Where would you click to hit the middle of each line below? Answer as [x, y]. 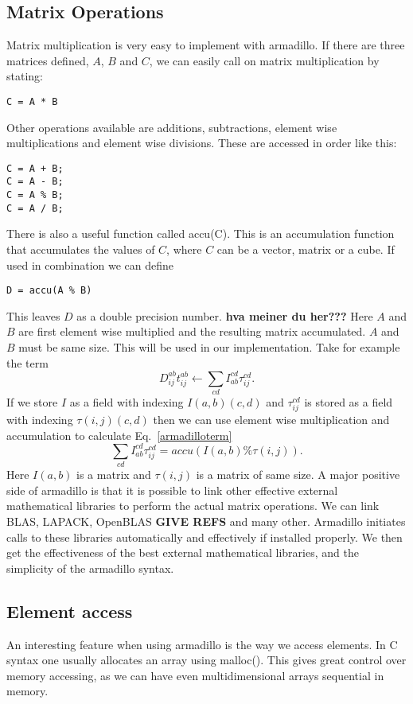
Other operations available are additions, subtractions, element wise [172, 127]
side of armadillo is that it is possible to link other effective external [172, 490]
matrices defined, [48, 60]
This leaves [33, 315]
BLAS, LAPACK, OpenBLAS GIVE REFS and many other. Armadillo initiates [206, 521]
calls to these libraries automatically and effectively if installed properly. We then [205, 537]
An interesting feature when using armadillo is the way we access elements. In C [202, 644]
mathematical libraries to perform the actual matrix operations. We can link [193, 506]
